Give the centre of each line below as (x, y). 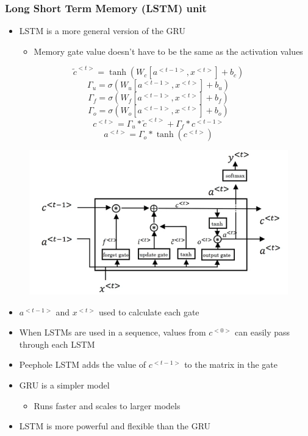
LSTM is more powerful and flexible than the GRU (115, 426)
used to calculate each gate (149, 311)
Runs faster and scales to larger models (107, 405)
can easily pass (263, 332)
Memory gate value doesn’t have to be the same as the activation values (168, 51)
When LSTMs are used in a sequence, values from (113, 332)
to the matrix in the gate (231, 364)
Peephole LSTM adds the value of (83, 364)
